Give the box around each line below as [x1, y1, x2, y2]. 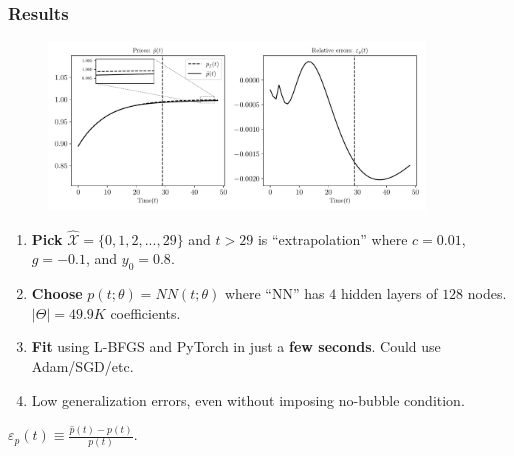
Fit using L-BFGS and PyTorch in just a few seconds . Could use [31, 336, 441, 357]
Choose [31, 283, 83, 304]
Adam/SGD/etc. [31, 355, 134, 376]
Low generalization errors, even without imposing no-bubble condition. [31, 389, 465, 410]
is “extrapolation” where [257, 228, 408, 249]
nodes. [467, 283, 507, 304]
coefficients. [110, 302, 181, 323]
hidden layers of [340, 283, 438, 304]
